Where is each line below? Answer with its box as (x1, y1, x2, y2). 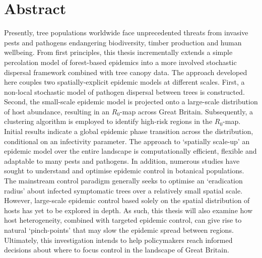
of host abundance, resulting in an (4, 106, 110, 116)
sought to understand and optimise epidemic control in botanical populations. (4, 165, 244, 176)
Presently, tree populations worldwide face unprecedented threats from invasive (4, 27, 248, 38)
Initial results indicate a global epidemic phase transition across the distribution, (4, 126, 253, 137)
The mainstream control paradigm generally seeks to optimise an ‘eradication (4, 175, 243, 186)
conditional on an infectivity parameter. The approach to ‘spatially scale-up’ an (4, 136, 250, 146)
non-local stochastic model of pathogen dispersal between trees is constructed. (4, 86, 245, 97)
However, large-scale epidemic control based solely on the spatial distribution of (4, 195, 250, 206)
